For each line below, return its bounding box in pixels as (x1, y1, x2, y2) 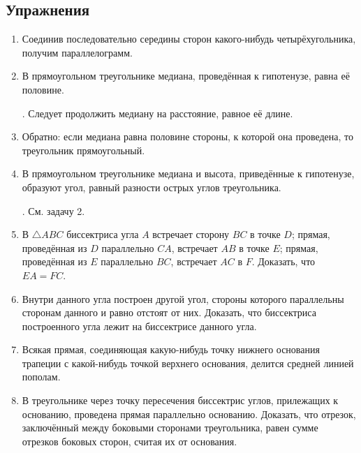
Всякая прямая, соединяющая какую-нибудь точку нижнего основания (22, 342, 320, 357)
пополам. (22, 369, 61, 384)
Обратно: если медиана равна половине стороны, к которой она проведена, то (22, 129, 354, 144)
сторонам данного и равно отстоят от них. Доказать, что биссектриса (22, 305, 316, 320)
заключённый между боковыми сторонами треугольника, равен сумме (22, 420, 318, 435)
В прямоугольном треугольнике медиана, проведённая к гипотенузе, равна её (22, 68, 350, 83)
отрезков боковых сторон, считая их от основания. (22, 433, 237, 448)
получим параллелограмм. (22, 45, 133, 59)
